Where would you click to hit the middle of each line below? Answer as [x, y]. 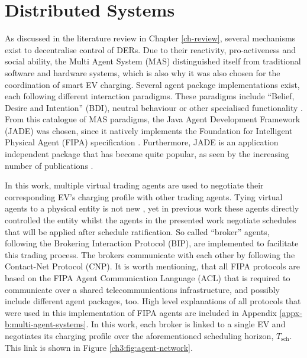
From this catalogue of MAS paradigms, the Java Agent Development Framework [153, 119]
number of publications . [49, 165]
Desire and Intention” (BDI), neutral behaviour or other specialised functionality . [154, 107]
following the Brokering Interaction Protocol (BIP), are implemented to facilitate [152, 243]
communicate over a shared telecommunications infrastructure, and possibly [142, 289]
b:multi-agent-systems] [46, 324]
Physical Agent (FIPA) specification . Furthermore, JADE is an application [142, 142]
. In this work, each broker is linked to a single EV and [186, 324]
